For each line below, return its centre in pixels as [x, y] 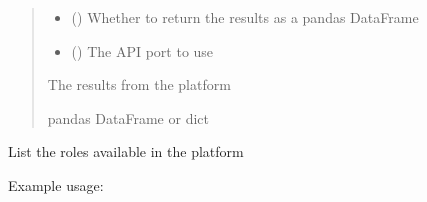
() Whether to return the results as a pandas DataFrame [245, 17]
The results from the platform [139, 84]
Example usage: [56, 184]
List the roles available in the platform [126, 151]
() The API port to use [142, 50]
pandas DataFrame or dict [128, 117]
